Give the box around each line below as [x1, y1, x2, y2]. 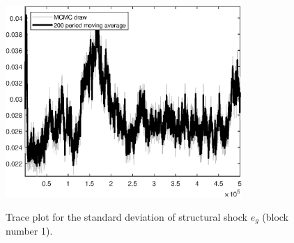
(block [262, 209, 289, 224]
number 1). [6, 224, 53, 238]
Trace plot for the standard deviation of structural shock [6, 209, 247, 224]
